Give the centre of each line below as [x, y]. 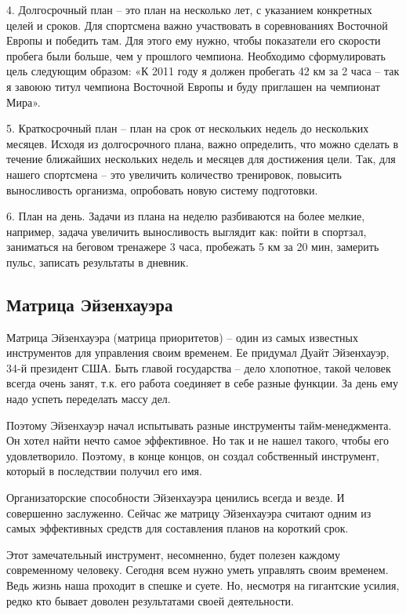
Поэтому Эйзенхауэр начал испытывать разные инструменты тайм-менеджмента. [199, 425]
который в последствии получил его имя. [104, 471]
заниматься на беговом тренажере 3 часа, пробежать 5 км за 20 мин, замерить [193, 247]
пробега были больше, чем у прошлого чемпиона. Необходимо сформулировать [196, 55]
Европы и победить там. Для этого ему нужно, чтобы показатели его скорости [194, 40]
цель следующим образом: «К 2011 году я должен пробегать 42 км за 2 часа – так [203, 71]
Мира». [24, 102]
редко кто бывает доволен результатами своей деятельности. [150, 600]
